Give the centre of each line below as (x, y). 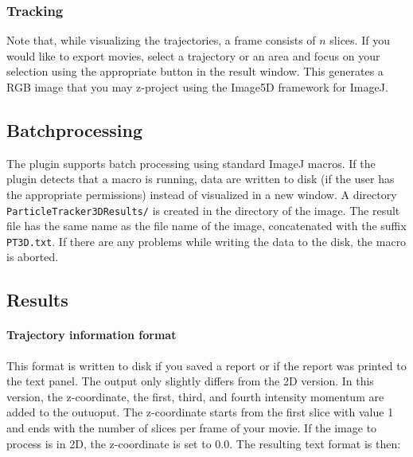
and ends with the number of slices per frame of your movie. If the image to (192, 428)
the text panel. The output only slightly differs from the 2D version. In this (190, 381)
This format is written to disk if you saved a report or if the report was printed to (206, 365)
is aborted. (33, 257)
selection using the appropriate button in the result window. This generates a (195, 71)
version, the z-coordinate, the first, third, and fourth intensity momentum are (195, 396)
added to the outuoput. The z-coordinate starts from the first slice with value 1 (200, 412)
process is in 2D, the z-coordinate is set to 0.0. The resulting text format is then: (204, 443)
